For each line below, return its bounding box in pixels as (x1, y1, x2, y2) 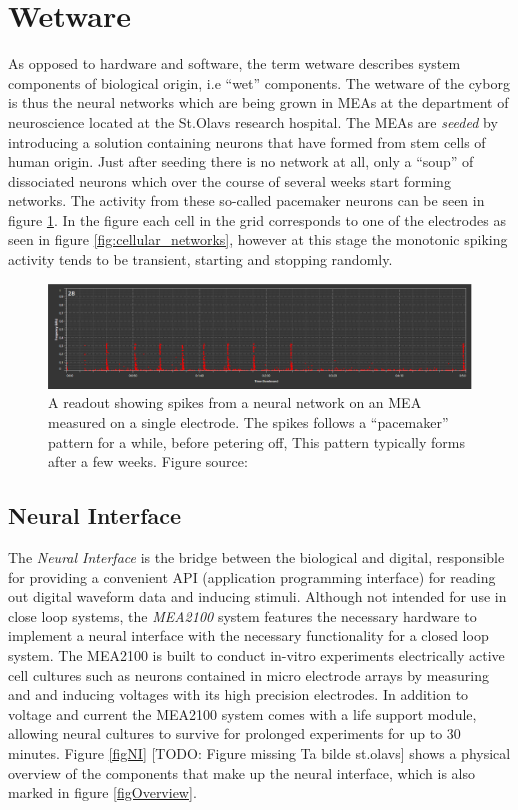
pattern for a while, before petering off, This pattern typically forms (48, 431, 465, 452)
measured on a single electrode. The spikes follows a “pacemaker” (48, 412, 449, 433)
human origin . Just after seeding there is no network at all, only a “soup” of (8, 151, 474, 172)
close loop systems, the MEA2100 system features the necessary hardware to (8, 605, 477, 626)
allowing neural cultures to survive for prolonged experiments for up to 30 (8, 723, 461, 744)
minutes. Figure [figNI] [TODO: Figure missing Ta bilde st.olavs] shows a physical (8, 742, 511, 763)
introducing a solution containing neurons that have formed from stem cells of (8, 131, 486, 152)
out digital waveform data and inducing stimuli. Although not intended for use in (8, 586, 507, 607)
